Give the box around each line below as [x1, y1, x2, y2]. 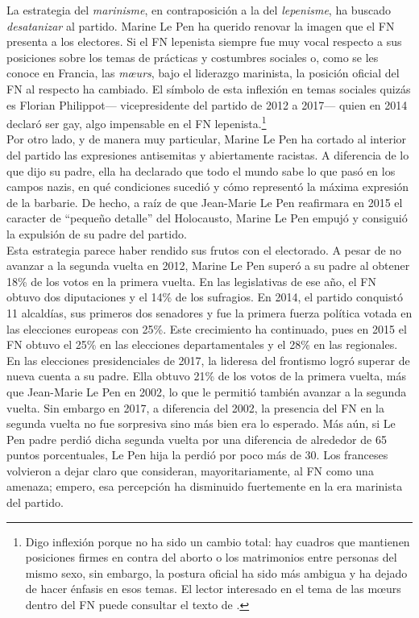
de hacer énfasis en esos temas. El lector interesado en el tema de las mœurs [25, 580, 401, 597]
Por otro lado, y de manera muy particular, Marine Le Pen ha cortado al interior [6, 131, 407, 147]
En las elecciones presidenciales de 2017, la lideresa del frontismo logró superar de [6, 351, 410, 368]
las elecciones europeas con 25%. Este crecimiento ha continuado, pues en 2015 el [6, 320, 407, 337]
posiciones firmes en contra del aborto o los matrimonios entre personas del [25, 549, 397, 566]
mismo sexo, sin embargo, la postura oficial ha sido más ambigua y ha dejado [25, 564, 408, 581]
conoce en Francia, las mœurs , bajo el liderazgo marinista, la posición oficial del [6, 64, 400, 81]
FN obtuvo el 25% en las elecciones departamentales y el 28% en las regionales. [6, 336, 398, 353]
